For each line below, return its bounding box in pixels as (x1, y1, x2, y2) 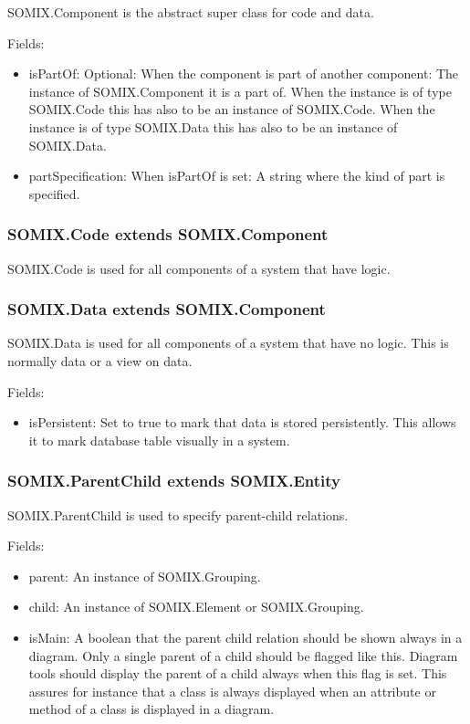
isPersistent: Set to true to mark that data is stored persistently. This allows (28, 413, 456, 432)
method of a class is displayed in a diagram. (28, 699, 275, 719)
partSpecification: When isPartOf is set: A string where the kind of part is (28, 166, 445, 185)
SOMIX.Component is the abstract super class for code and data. (7, 3, 374, 21)
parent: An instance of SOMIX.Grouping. (28, 566, 261, 585)
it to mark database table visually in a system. (28, 430, 290, 449)
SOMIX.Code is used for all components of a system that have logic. (7, 258, 391, 278)
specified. (28, 184, 80, 203)
